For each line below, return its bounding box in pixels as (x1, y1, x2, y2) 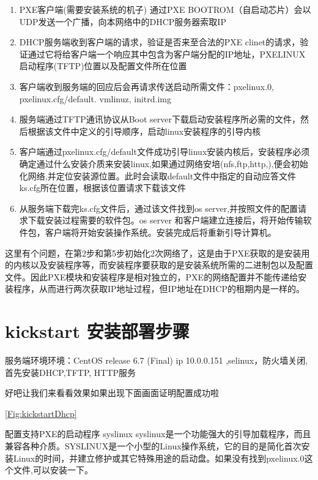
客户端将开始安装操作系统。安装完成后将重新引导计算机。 (45, 225, 276, 238)
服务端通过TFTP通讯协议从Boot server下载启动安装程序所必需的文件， (19, 113, 301, 126)
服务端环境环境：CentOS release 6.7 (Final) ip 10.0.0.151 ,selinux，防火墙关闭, (5, 354, 308, 366)
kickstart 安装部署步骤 (5, 318, 190, 343)
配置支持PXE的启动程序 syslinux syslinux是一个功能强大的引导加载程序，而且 (5, 427, 311, 440)
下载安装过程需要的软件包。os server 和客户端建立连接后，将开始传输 (28, 214, 303, 227)
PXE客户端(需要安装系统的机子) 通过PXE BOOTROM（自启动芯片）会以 (19, 3, 311, 15)
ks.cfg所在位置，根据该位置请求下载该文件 (19, 181, 187, 194)
